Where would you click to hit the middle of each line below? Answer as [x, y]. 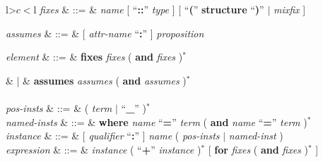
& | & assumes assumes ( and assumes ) [96, 80]
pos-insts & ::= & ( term [59, 107]
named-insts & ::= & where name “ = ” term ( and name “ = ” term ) [157, 122]
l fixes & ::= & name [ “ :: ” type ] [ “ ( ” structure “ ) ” [149, 9]
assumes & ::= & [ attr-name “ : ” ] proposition [105, 33]
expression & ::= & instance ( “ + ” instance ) [104, 149]
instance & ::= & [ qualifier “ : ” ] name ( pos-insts [113, 136]
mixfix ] [289, 9]
